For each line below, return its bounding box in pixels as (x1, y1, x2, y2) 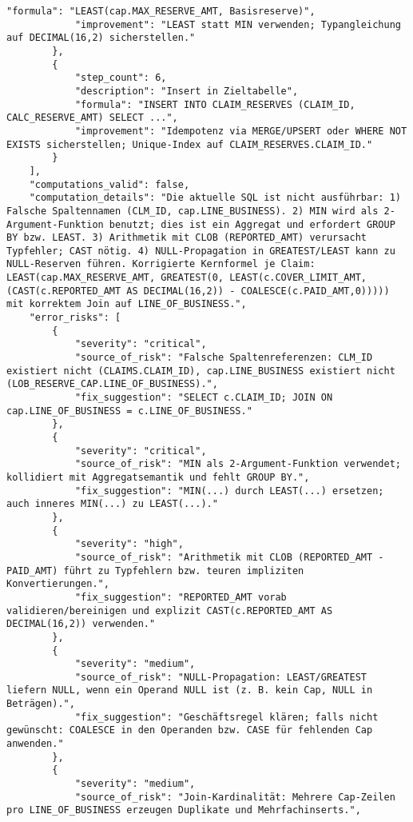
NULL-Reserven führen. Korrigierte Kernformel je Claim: (6, 258, 316, 270)
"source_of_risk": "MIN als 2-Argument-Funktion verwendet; (74, 458, 401, 470)
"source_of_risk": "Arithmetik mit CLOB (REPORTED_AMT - (74, 551, 384, 563)
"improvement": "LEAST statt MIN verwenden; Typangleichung (74, 18, 401, 30)
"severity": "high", (74, 538, 184, 550)
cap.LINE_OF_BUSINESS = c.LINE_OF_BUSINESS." (6, 405, 252, 417)
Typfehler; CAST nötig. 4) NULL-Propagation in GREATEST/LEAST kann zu (6, 245, 395, 257)
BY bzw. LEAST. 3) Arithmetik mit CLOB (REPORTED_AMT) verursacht (6, 232, 367, 244)
